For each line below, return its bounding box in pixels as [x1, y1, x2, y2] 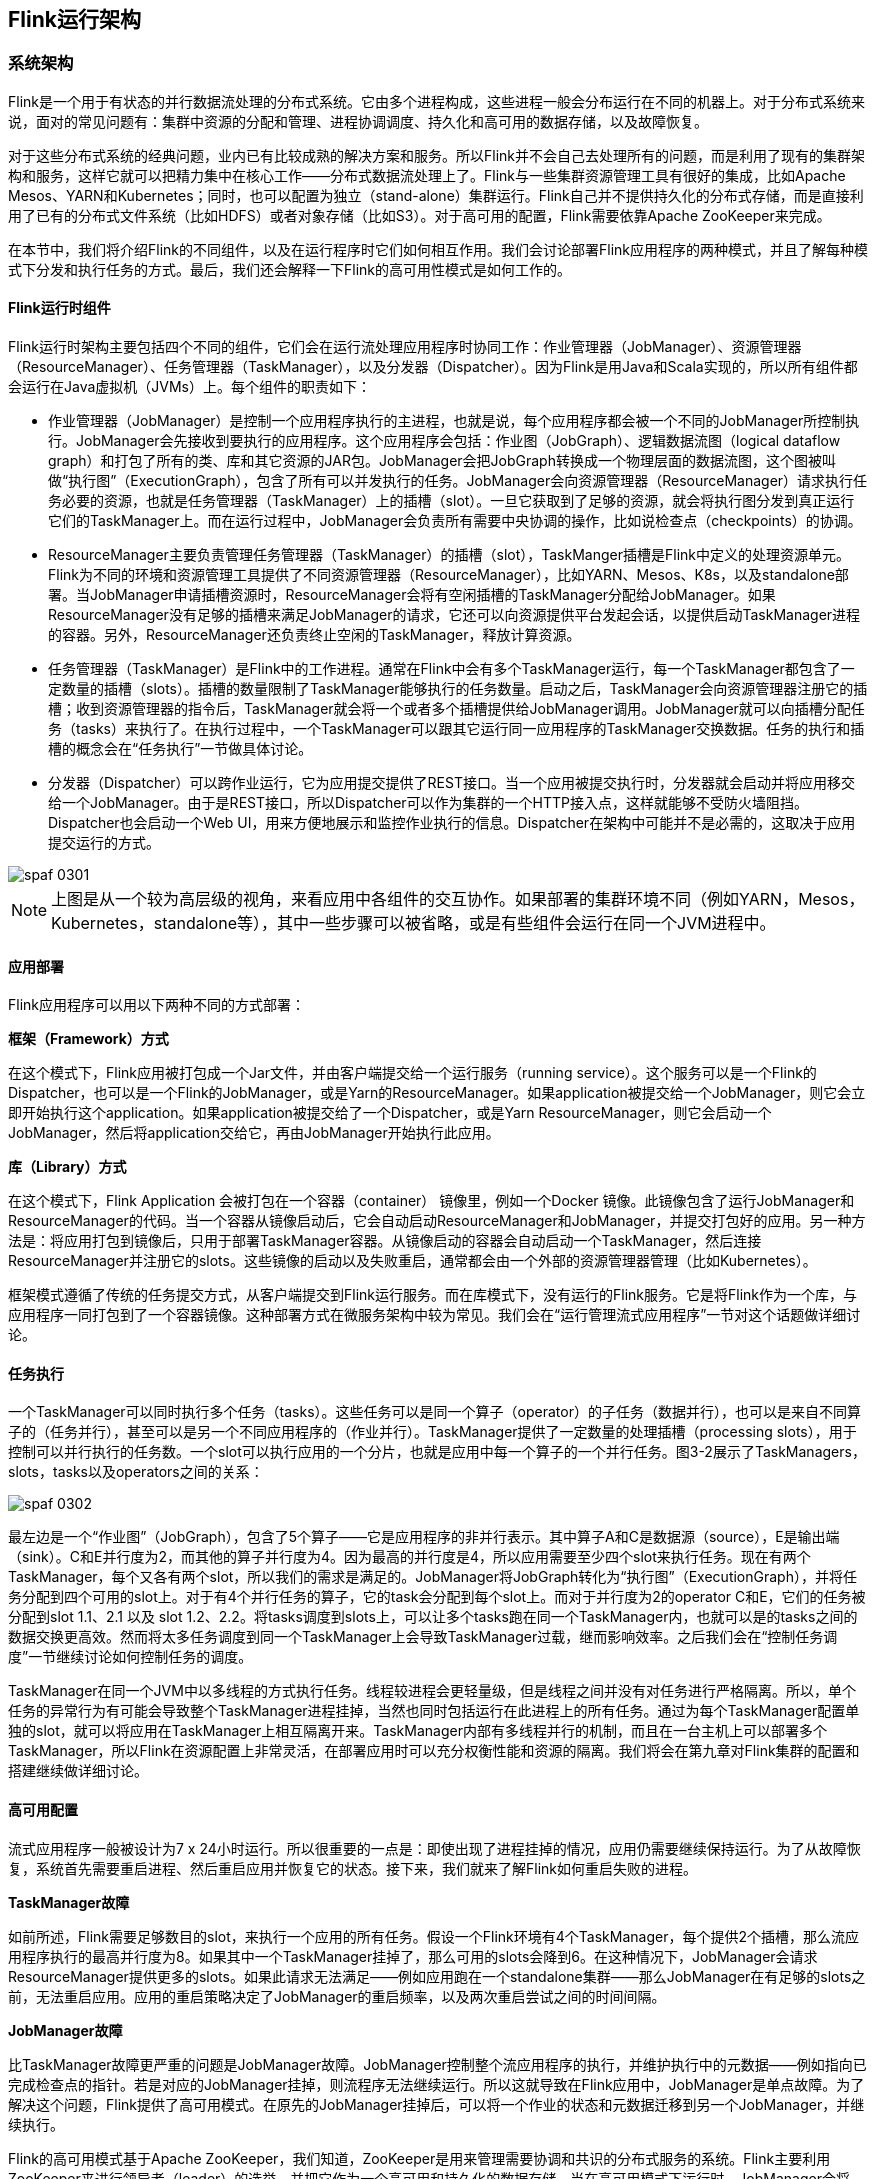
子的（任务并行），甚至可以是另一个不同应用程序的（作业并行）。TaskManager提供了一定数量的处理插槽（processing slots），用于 [8, 1423, 857, 1441]
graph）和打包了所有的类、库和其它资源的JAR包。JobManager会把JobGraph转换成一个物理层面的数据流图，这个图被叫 [48, 452, 836, 470]
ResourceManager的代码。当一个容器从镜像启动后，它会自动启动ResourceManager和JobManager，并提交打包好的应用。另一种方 [8, 1212, 866, 1230]
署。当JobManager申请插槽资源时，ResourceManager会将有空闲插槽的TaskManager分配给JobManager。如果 [48, 586, 776, 604]
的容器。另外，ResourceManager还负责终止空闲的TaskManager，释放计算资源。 [48, 626, 581, 644]
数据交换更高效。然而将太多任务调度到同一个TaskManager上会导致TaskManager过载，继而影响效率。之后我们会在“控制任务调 [8, 1628, 838, 1646]
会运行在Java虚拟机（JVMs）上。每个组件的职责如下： [8, 378, 371, 396]
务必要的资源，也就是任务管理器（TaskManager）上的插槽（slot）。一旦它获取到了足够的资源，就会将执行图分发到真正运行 [48, 492, 855, 510]
